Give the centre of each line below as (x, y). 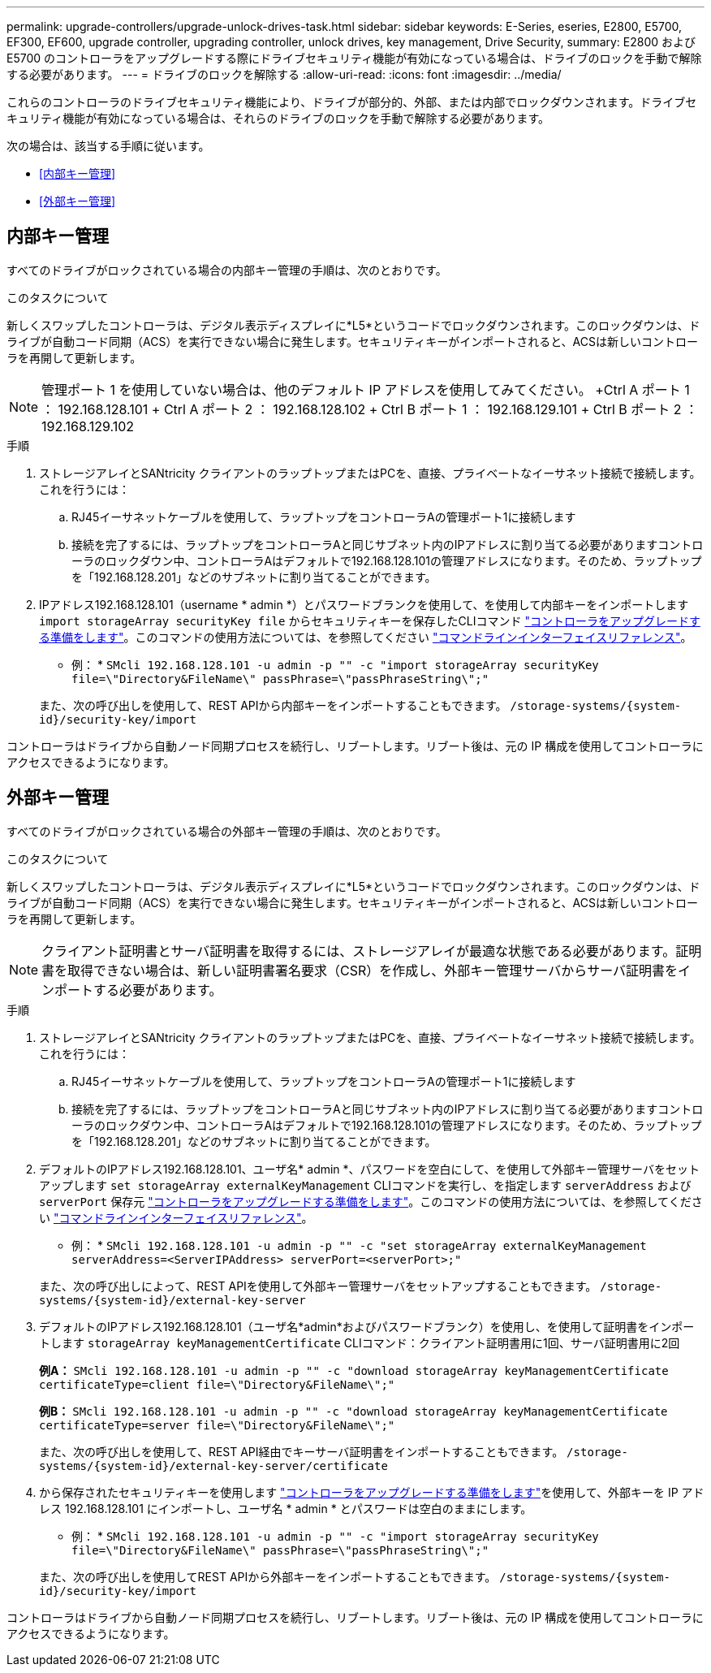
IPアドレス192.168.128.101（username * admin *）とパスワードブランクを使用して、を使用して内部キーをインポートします (364, 604)
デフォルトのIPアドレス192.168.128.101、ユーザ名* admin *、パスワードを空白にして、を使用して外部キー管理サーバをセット (369, 1169)
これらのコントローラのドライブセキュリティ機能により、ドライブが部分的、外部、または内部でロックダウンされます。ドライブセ (352, 102)
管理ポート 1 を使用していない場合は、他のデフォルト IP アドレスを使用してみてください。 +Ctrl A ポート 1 (366, 389)
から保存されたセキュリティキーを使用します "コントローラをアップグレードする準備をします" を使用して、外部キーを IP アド (372, 1492)
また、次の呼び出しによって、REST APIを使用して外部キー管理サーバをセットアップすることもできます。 (318, 1286)
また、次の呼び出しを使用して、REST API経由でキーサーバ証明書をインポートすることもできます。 (302, 1451)
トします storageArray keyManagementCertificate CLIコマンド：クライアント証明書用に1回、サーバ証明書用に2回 (360, 1342)
